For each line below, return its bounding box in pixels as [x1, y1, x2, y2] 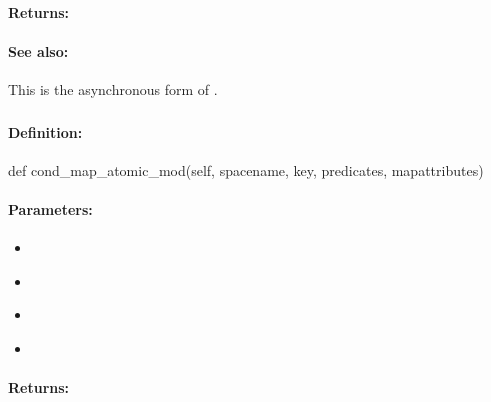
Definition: [8, 121, 83, 142]
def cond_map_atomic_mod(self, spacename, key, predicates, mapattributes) [8, 159, 484, 180]
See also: [8, 40, 69, 61]
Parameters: [8, 198, 93, 219]
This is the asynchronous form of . [8, 78, 218, 99]
